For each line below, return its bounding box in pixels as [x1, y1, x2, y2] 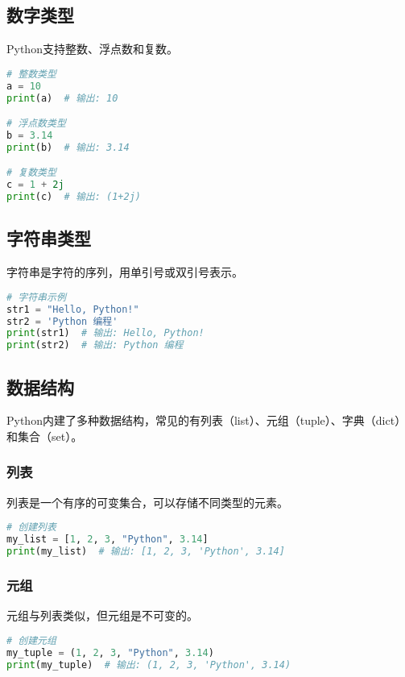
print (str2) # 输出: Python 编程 [6, 339, 184, 351]
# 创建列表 [6, 521, 56, 534]
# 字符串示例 [6, 291, 66, 303]
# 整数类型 [6, 68, 56, 80]
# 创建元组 [6, 634, 56, 646]
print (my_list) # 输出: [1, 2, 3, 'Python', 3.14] [6, 546, 285, 558]
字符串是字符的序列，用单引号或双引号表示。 [6, 264, 243, 280]
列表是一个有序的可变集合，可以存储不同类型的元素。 [6, 493, 288, 510]
